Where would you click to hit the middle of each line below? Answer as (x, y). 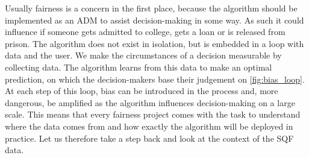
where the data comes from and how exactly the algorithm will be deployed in (149, 126)
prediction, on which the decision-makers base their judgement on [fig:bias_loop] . (155, 79)
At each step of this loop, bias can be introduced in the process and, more (142, 91)
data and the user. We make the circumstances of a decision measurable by (143, 55)
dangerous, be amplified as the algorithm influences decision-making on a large (150, 102)
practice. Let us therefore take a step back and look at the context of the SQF (149, 138)
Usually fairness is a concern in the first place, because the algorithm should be (151, 8)
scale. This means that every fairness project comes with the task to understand (153, 114)
